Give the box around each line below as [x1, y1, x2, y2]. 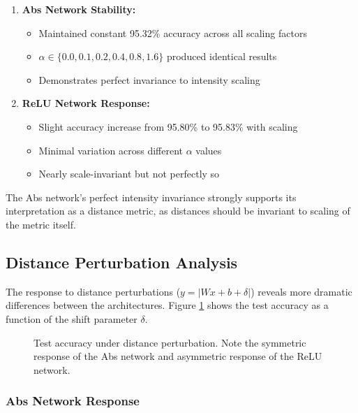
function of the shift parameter [6, 311, 137, 326]
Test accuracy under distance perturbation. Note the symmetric [33, 335, 306, 349]
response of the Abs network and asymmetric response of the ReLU [33, 349, 322, 363]
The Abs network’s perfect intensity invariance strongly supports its [6, 189, 297, 204]
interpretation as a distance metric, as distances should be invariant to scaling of [6, 203, 350, 218]
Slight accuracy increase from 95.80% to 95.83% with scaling [38, 119, 298, 133]
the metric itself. [6, 217, 76, 231]
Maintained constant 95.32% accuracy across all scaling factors [38, 25, 307, 40]
